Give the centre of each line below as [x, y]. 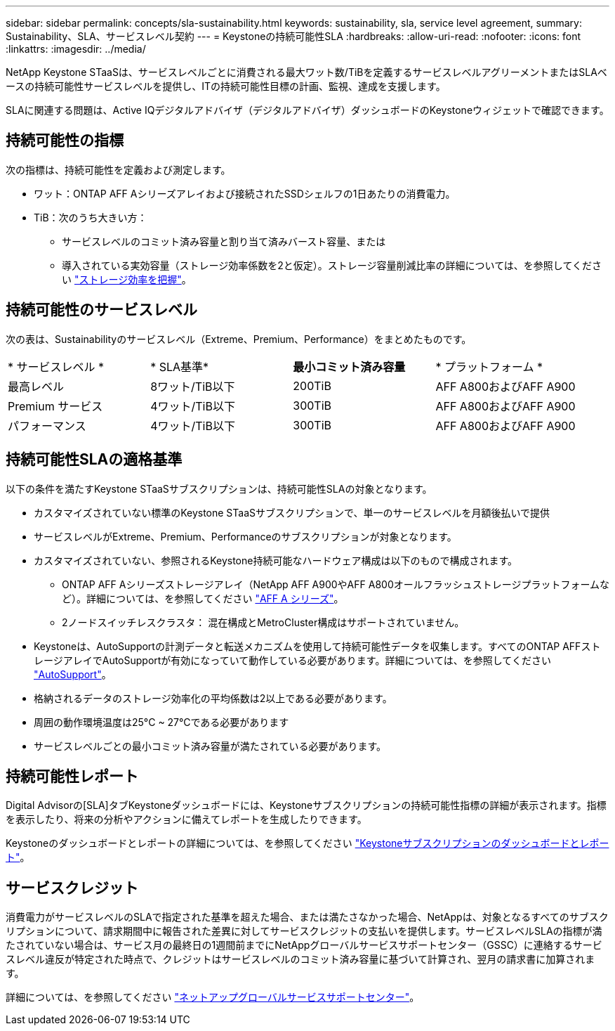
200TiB [312, 385]
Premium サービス [55, 406]
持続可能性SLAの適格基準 [94, 460]
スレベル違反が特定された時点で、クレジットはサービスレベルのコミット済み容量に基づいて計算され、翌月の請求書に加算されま [300, 959]
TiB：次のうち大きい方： [91, 217]
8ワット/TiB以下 [193, 386]
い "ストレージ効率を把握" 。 [127, 279]
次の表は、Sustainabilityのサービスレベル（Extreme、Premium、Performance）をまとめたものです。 [239, 339]
